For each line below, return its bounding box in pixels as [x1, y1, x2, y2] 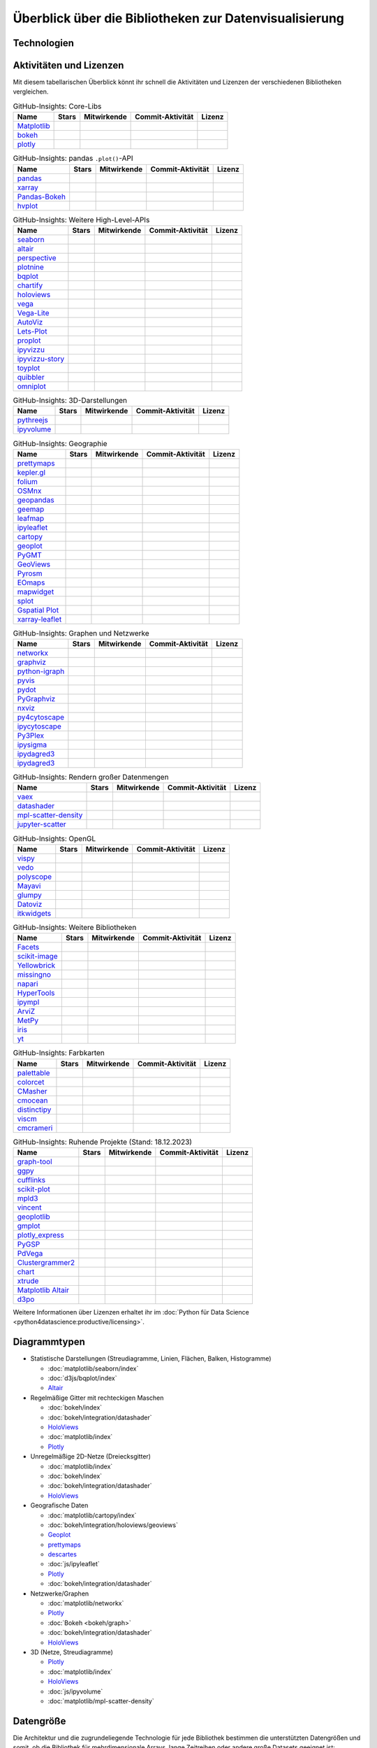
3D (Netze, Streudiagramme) [30, 1648, 113, 1656]
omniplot [17, 381, 47, 391]
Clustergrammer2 [17, 1257, 75, 1267]
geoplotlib [17, 1212, 50, 1222]
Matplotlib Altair [17, 1285, 70, 1295]
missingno [17, 970, 52, 980]
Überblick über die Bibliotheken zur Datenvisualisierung [13, 10, 345, 26]
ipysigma [17, 740, 47, 750]
